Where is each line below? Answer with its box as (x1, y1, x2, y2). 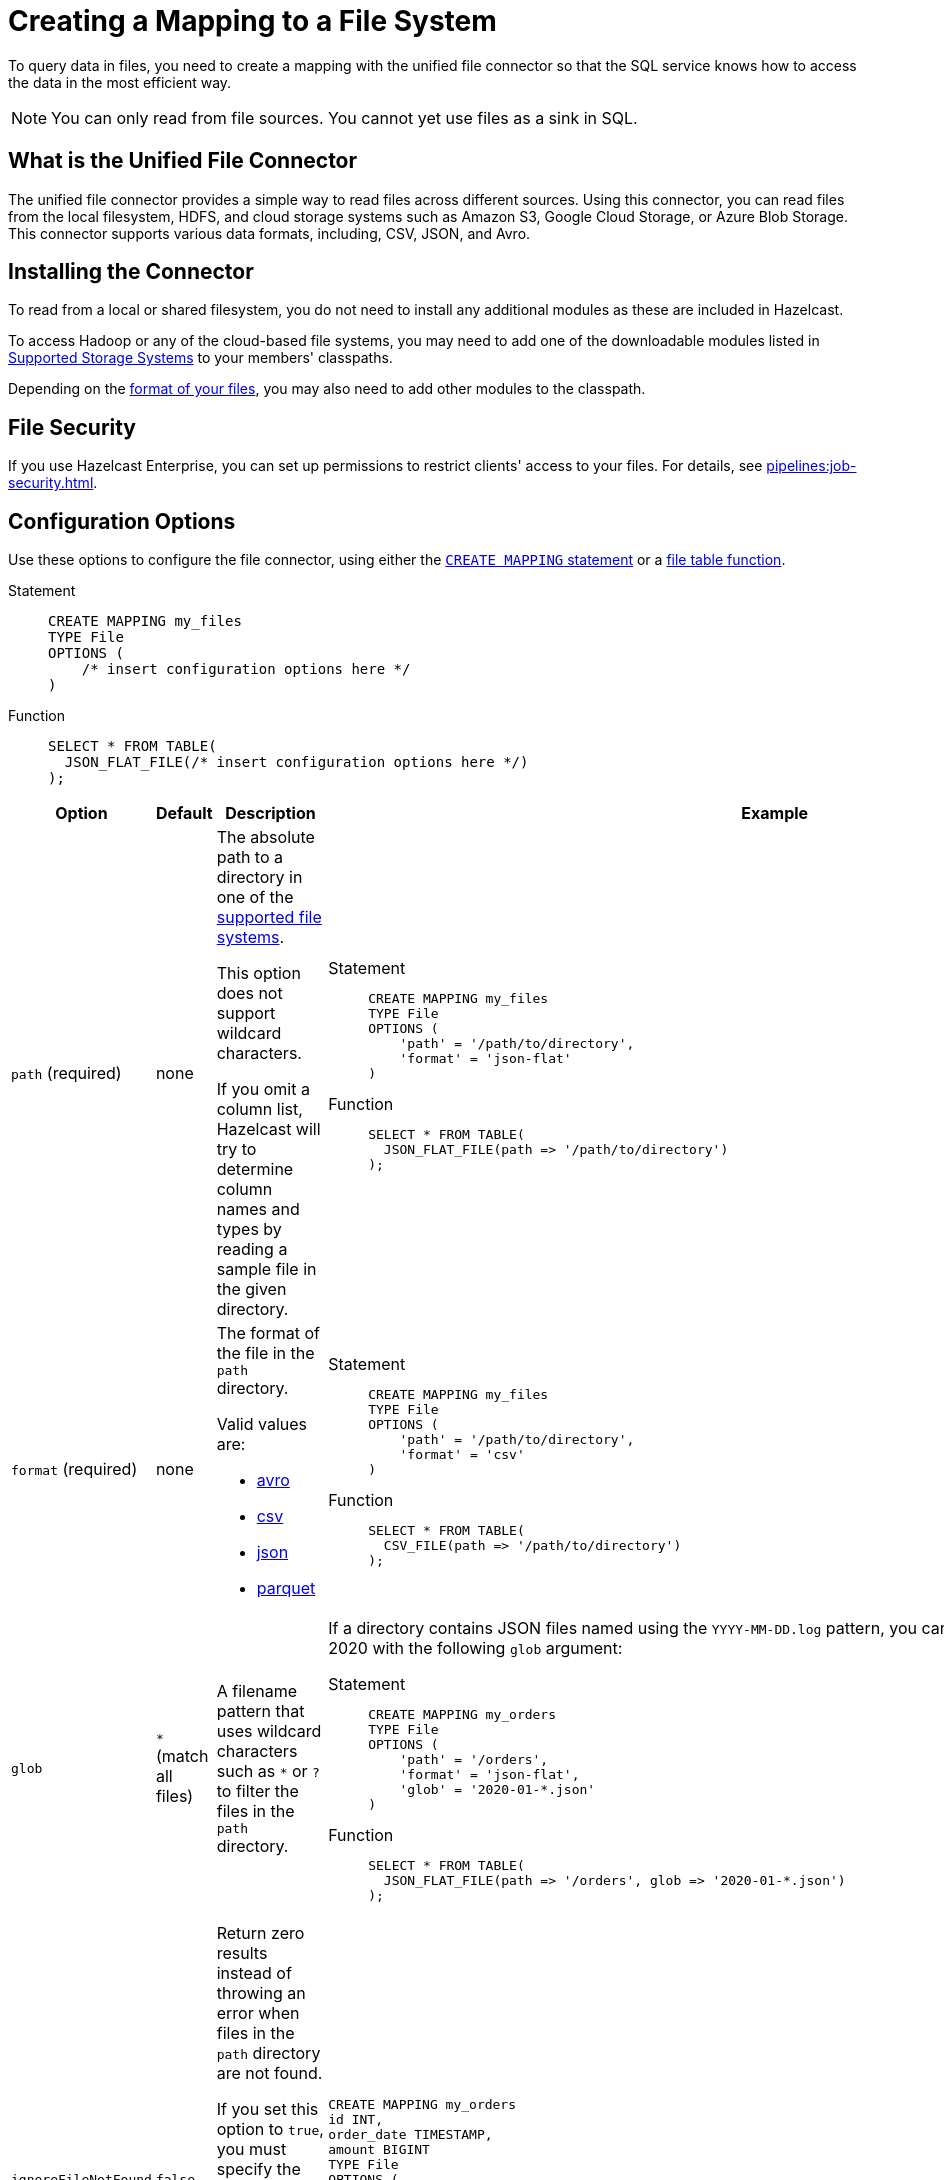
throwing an (216, 1983, 306, 2004)
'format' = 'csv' (399, 1446, 525, 1462)
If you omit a (216, 1079, 310, 1100)
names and (216, 1199, 300, 1220)
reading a (216, 1239, 288, 1260)
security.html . (8, 474, 98, 492)
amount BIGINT (328, 2141, 430, 2157)
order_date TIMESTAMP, (328, 2126, 493, 2142)
